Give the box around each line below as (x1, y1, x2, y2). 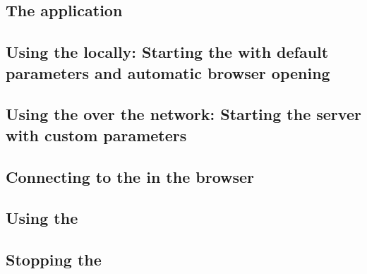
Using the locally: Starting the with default (6, 41, 329, 63)
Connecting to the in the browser (6, 165, 255, 187)
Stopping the (6, 249, 102, 270)
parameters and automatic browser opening (6, 61, 330, 83)
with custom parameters (6, 124, 187, 145)
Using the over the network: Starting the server (6, 103, 361, 125)
